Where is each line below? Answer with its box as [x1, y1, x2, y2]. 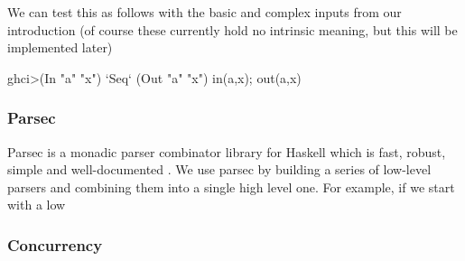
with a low [7, 195, 66, 214]
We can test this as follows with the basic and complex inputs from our [7, 3, 402, 21]
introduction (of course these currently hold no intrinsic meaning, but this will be [7, 20, 458, 39]
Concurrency [7, 233, 103, 256]
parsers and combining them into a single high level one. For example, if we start [7, 177, 455, 196]
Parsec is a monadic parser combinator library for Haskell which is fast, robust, [7, 142, 446, 161]
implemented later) [7, 38, 113, 57]
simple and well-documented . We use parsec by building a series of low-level [7, 160, 432, 179]
